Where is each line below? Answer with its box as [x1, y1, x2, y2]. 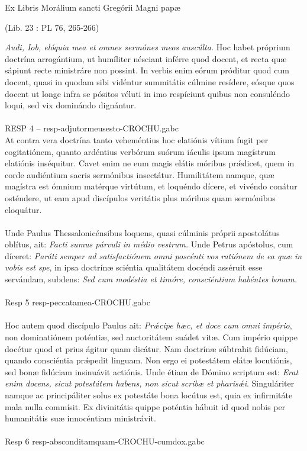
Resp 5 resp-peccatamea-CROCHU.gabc [5, 296, 150, 308]
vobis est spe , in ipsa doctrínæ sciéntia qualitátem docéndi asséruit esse [5, 261, 263, 273]
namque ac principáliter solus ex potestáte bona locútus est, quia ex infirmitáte [5, 389, 293, 401]
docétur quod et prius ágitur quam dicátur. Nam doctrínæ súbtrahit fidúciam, [5, 342, 288, 355]
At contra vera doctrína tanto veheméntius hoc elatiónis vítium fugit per [5, 133, 269, 146]
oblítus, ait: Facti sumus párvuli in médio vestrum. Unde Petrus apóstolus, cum [5, 238, 293, 250]
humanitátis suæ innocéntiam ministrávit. [5, 412, 156, 424]
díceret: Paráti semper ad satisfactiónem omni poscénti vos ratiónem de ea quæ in [5, 249, 302, 262]
